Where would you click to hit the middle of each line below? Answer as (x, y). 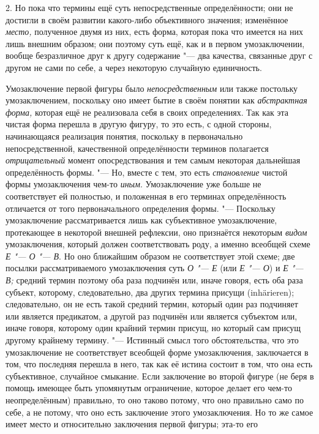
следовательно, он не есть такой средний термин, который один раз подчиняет (152, 304)
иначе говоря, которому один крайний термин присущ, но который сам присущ (153, 328)
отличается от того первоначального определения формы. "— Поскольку (141, 208)
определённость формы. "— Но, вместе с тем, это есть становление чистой (147, 172)
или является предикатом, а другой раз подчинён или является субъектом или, (152, 316)
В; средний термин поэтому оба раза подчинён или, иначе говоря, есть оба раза (154, 280)
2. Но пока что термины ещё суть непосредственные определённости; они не (149, 7)
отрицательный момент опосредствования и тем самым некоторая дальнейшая (153, 160)
